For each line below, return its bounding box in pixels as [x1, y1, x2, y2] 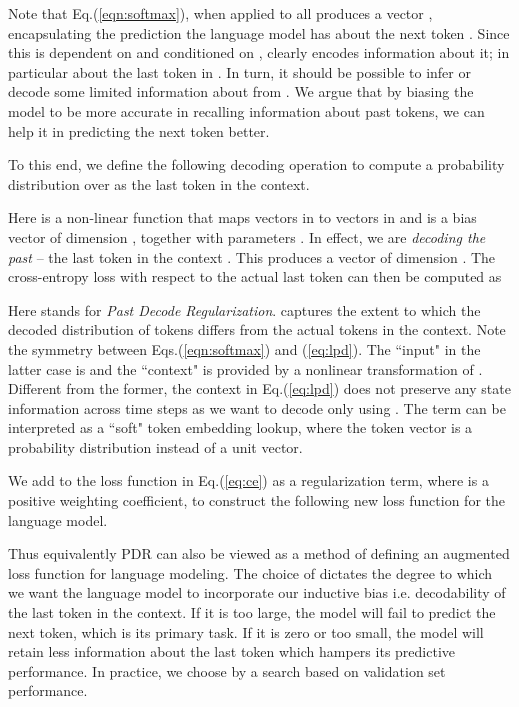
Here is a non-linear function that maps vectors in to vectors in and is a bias [8, 207, 477, 228]
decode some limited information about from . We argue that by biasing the [8, 81, 474, 102]
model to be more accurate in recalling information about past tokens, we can [8, 100, 485, 121]
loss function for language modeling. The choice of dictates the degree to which [8, 562, 493, 583]
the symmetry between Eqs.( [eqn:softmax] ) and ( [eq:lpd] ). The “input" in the [8, 338, 481, 359]
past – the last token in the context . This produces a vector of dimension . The [8, 246, 496, 267]
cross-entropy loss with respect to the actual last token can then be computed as [8, 266, 502, 287]
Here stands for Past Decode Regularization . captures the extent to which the [8, 299, 481, 320]
